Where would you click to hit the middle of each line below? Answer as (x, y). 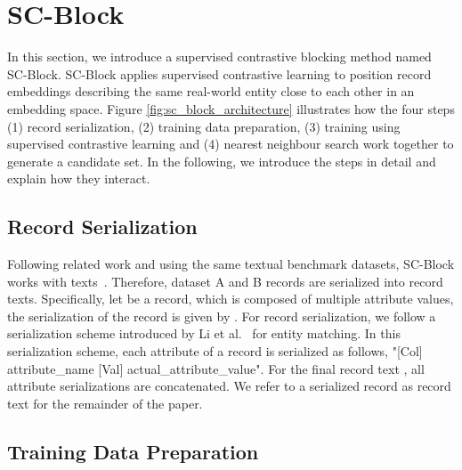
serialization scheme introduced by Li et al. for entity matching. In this (204, 333)
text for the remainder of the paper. (105, 403)
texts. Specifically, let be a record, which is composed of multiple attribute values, (231, 299)
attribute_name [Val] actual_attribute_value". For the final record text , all (216, 368)
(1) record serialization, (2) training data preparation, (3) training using (204, 126)
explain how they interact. (79, 178)
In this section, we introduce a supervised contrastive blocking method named (219, 57)
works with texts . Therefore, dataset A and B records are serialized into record (225, 281)
